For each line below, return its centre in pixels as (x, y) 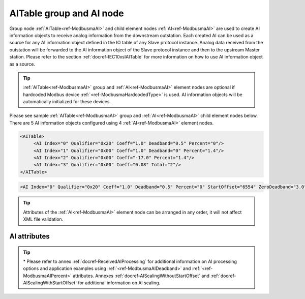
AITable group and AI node (67, 13)
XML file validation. (43, 219)
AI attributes (30, 236)
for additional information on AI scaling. (119, 283)
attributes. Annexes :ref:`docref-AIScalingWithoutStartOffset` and (141, 276)
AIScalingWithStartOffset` (50, 283)
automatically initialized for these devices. (67, 102)
